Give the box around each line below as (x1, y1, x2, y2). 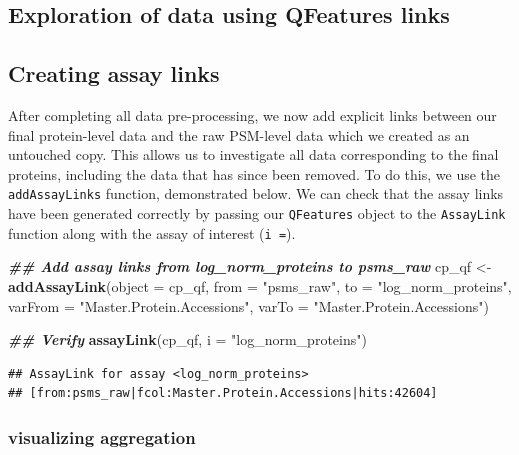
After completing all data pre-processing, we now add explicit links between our (8, 104, 497, 125)
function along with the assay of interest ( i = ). (8, 222, 296, 243)
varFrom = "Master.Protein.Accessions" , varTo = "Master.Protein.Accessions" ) (8, 295, 489, 316)
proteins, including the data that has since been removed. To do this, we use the (8, 163, 500, 184)
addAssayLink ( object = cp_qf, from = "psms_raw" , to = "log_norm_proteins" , (8, 275, 512, 296)
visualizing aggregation (8, 424, 196, 449)
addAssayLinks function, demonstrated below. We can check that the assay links (8, 183, 504, 204)
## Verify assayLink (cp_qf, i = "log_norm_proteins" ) (8, 329, 367, 350)
